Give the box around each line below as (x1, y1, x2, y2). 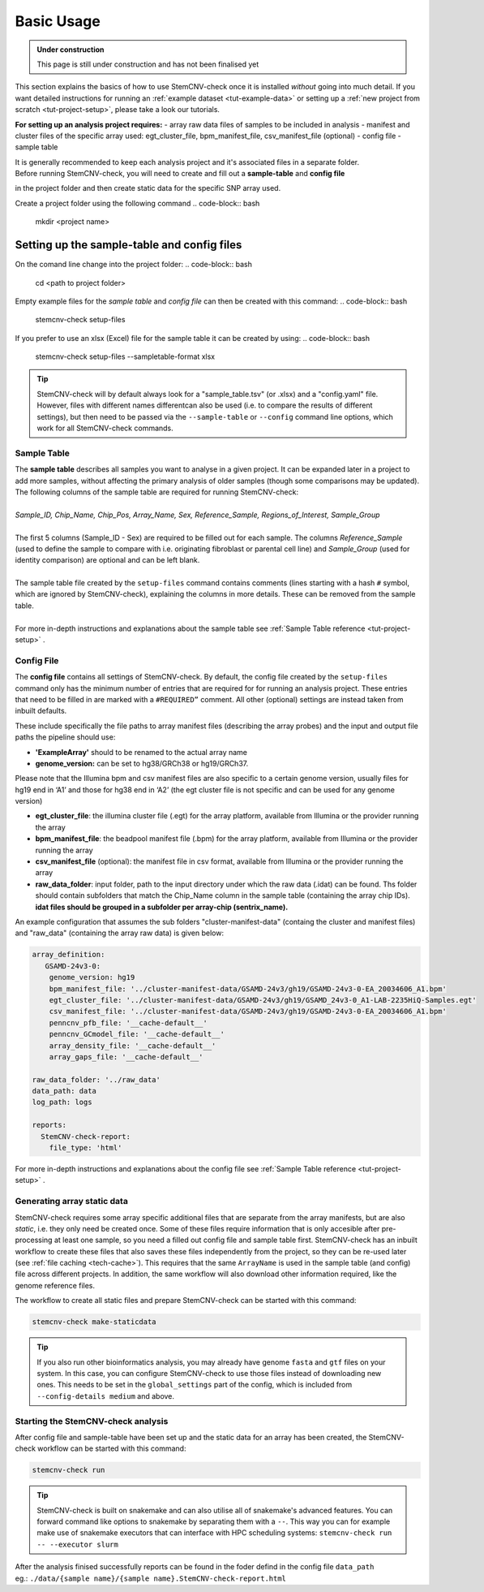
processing (15, 1235, 53, 1245)
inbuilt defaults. (15, 706, 67, 716)
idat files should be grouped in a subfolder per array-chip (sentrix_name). (35, 902, 289, 912)
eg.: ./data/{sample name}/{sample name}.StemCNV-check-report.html (15, 1573, 287, 1583)
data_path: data (32, 1086, 97, 1096)
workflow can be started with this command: (37, 1443, 186, 1453)
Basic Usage (15, 12, 101, 30)
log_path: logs (32, 1098, 92, 1107)
